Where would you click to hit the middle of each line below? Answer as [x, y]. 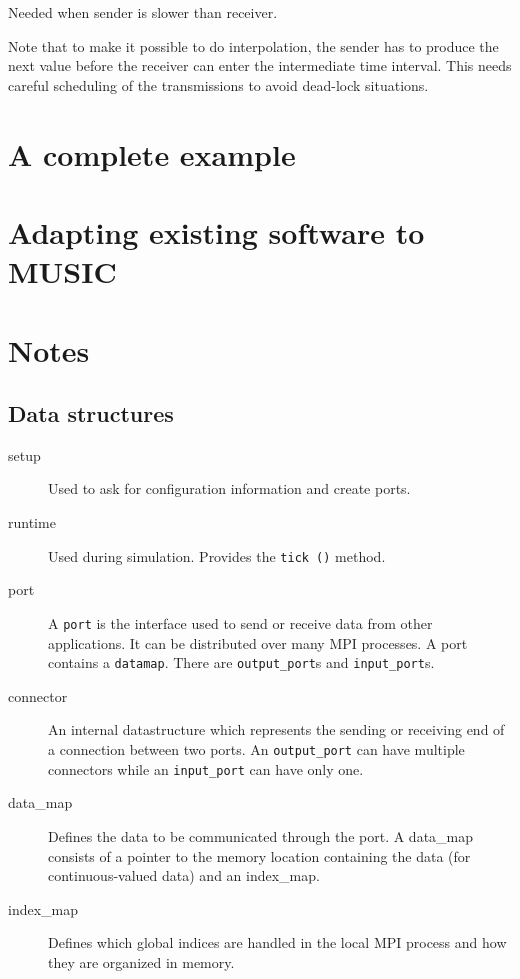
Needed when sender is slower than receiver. [143, 12]
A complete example [152, 153]
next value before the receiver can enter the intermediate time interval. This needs [260, 65]
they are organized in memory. [141, 961]
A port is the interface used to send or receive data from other [240, 622]
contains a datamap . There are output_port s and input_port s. [241, 662]
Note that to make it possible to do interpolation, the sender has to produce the [253, 45]
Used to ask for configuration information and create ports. [229, 488]
